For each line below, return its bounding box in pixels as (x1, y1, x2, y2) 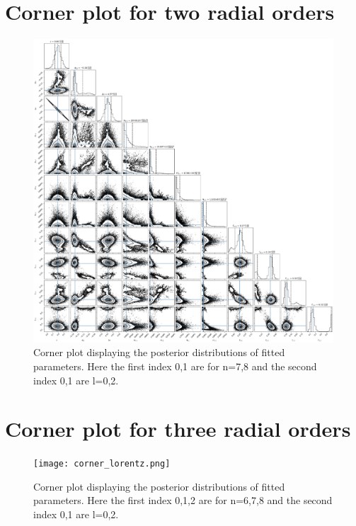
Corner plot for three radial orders (5, 414, 351, 443)
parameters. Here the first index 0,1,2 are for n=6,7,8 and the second (33, 493, 333, 508)
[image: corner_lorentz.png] (33, 459, 171, 469)
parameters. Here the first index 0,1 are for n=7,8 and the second (33, 358, 317, 373)
